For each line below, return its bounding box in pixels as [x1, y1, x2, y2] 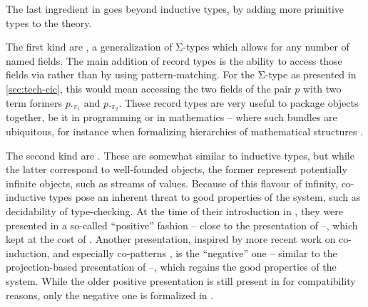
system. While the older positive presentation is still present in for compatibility [6, 273, 356, 288]
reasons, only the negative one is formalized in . [6, 287, 214, 302]
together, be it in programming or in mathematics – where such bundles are [6, 110, 337, 125]
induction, [6, 245, 50, 260]
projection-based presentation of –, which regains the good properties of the [6, 259, 337, 274]
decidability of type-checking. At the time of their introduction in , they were [6, 203, 344, 218]
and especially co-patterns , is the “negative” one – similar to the [53, 245, 337, 260]
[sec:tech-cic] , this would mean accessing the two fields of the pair [6, 80, 292, 95]
